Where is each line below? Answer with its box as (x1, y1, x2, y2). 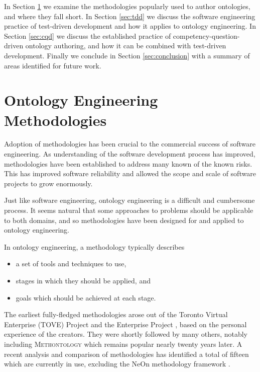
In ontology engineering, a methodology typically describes (4, 241, 185, 252)
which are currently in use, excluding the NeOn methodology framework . (4, 358, 230, 369)
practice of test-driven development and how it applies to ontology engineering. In (4, 21, 256, 31)
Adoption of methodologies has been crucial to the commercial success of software (4, 138, 256, 149)
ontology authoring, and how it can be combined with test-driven (25, 40, 226, 51)
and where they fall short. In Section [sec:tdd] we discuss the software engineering (4, 11, 255, 21)
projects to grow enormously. (4, 178, 93, 188)
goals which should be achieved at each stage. (16, 292, 156, 303)
